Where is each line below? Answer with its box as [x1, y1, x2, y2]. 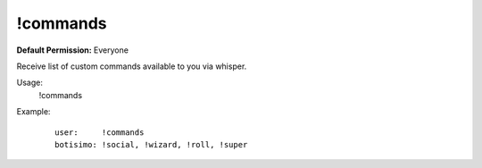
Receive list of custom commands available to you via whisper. [16, 61, 247, 71]
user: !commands [54, 127, 145, 138]
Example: [16, 106, 51, 117]
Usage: [16, 77, 44, 88]
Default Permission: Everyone [16, 45, 129, 55]
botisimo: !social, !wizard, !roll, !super [54, 139, 248, 149]
